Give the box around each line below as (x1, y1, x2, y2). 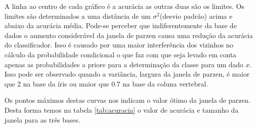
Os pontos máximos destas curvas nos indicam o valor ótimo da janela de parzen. (4, 95, 251, 105)
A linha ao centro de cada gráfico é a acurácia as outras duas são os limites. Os (4, 1, 245, 11)
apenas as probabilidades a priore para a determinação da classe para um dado (4, 59, 244, 69)
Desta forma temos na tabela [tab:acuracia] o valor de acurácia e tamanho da (4, 104, 239, 115)
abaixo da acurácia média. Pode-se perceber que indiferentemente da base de (4, 20, 237, 31)
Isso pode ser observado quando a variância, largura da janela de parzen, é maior (4, 69, 250, 79)
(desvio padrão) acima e (160, 10, 232, 21)
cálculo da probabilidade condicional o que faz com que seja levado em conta (4, 49, 237, 59)
